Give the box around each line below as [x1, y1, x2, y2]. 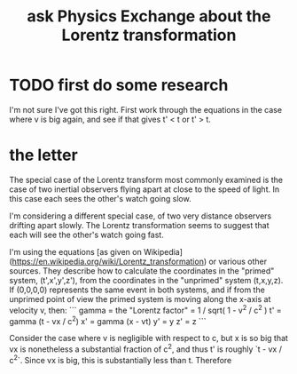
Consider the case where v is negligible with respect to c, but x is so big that [9, 333, 288, 344]
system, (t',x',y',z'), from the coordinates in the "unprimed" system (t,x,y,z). [9, 275, 284, 285]
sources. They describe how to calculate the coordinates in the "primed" [9, 265, 275, 276]
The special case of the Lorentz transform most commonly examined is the [9, 174, 284, 185]
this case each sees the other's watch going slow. [9, 193, 192, 203]
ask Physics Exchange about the [27, 6, 271, 27]
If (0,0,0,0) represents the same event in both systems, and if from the [9, 284, 266, 295]
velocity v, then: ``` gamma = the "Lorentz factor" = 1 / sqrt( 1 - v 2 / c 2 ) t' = [9, 303, 282, 315]
